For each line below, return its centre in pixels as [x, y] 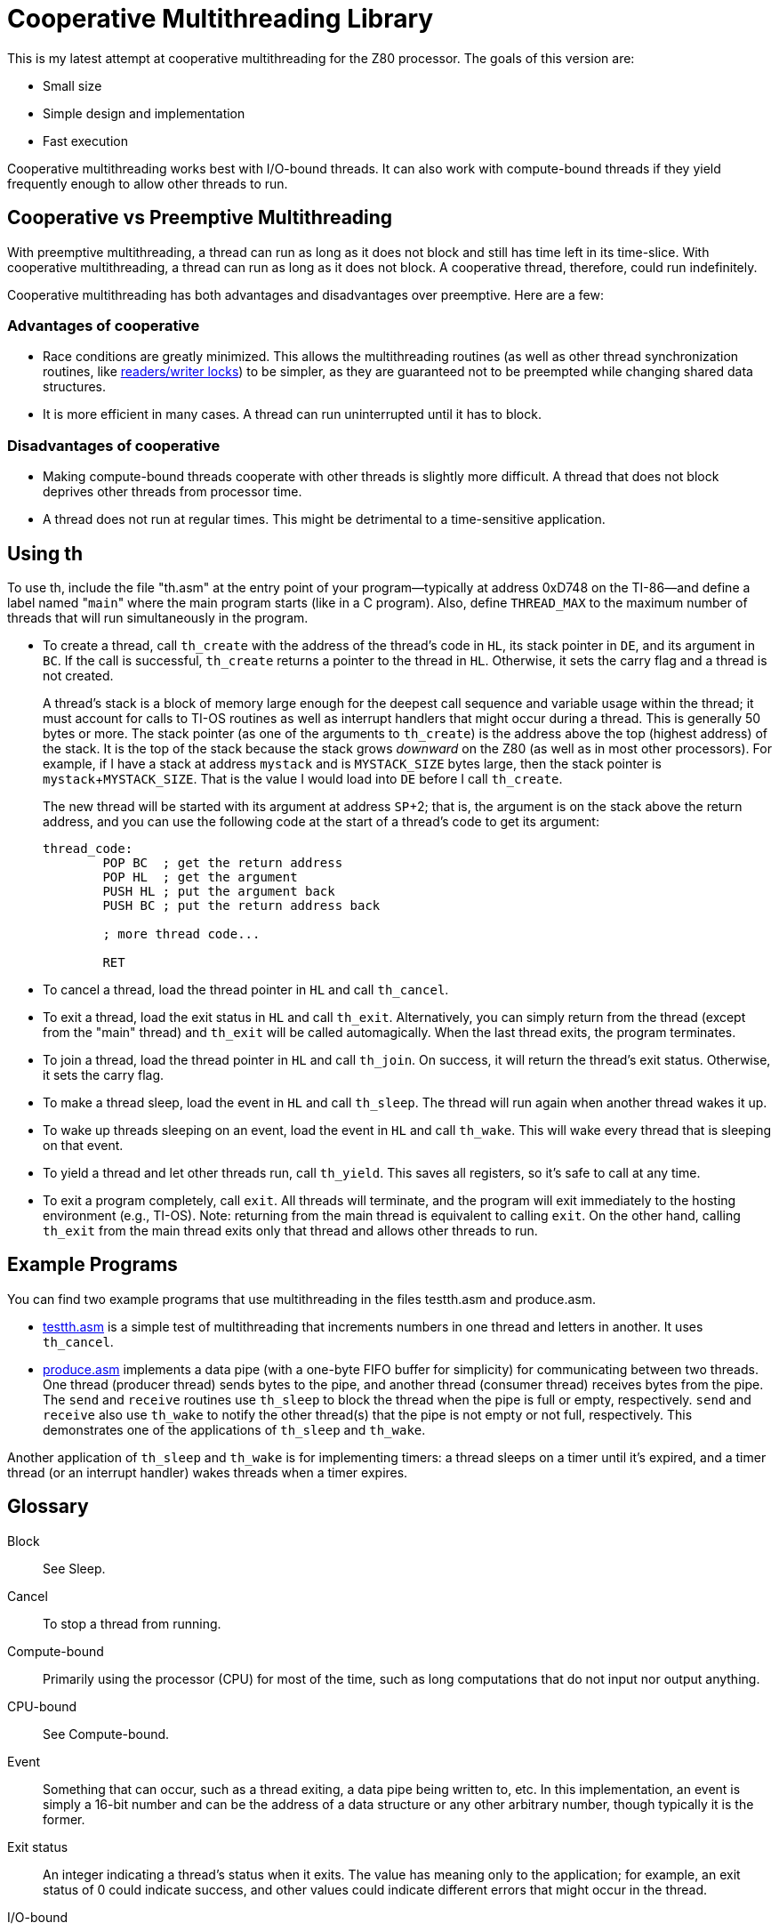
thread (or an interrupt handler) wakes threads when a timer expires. [208, 1472]
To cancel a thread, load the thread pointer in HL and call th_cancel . [246, 989]
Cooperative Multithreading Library [221, 19]
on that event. [83, 1145]
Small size [72, 85]
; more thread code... [181, 933]
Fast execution [85, 141]
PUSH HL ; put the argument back [219, 891]
